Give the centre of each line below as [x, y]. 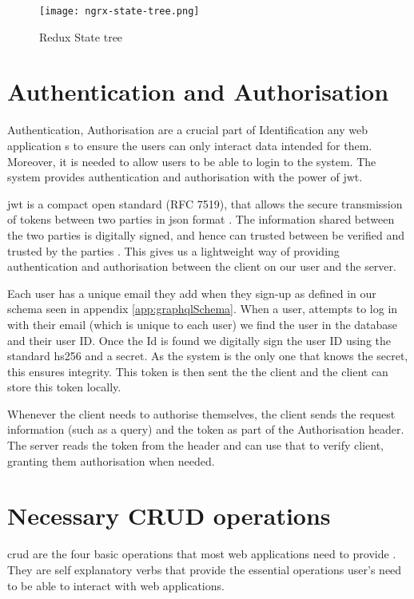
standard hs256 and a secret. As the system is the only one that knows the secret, [208, 356]
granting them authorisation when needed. [111, 460]
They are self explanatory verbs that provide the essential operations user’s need [205, 569]
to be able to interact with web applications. [116, 585]
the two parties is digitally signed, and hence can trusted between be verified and [206, 234]
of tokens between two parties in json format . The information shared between [201, 219]
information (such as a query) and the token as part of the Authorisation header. [206, 429]
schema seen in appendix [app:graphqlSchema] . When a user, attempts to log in [203, 309]
